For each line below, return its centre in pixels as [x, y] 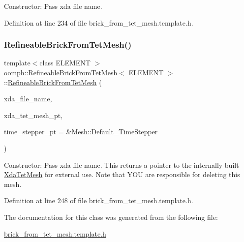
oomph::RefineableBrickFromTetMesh [61, 72]
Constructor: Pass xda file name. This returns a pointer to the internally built [122, 165]
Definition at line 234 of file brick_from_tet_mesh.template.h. [99, 22]
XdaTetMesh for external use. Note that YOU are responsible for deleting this [122, 174]
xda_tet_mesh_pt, [33, 115]
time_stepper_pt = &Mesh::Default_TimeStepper [81, 132]
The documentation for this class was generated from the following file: [111, 217]
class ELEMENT [65, 63]
